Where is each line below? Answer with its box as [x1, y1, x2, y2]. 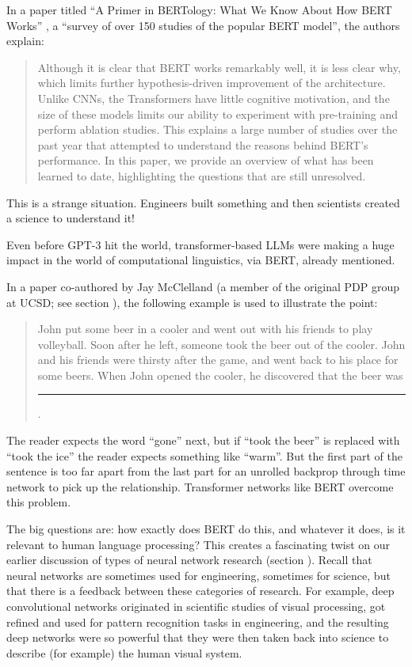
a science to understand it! [6, 210, 135, 226]
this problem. [6, 494, 71, 510]
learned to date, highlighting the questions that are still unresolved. [37, 167, 366, 184]
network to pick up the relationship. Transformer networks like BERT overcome [6, 478, 394, 495]
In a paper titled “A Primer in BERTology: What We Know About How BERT [6, 2, 392, 17]
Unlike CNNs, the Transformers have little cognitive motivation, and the [37, 89, 390, 106]
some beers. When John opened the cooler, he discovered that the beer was [37, 366, 403, 383]
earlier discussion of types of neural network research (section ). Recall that [6, 551, 372, 568]
